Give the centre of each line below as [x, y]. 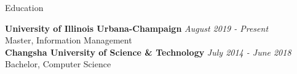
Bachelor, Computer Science [58, 64]
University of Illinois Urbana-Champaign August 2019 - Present [137, 28]
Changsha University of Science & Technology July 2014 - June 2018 [148, 52]
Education [24, 7]
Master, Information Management [69, 40]
